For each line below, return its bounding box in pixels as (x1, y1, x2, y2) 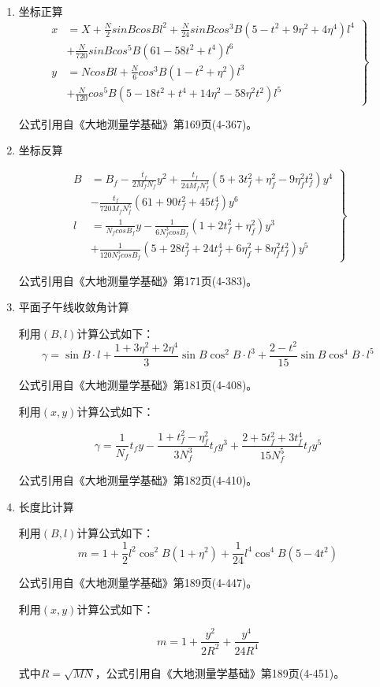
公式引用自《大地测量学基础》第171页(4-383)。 (18, 272, 258, 288)
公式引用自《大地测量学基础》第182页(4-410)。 (18, 472, 258, 488)
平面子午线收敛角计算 (18, 299, 129, 315)
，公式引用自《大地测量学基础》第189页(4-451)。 (95, 664, 345, 681)
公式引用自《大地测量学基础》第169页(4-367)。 (18, 115, 258, 132)
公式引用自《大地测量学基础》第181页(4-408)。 (18, 376, 258, 392)
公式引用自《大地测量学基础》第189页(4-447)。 (18, 574, 258, 591)
